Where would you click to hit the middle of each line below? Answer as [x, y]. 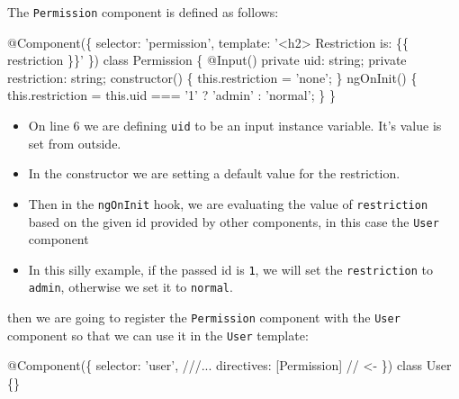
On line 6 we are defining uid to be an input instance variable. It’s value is [235, 126]
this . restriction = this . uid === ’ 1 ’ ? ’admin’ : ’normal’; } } [171, 95]
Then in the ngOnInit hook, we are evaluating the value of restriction [228, 203]
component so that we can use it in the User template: [158, 335]
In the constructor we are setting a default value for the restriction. [214, 173]
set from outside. [75, 143]
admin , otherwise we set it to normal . [130, 287]
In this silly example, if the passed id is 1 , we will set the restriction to [230, 269]
